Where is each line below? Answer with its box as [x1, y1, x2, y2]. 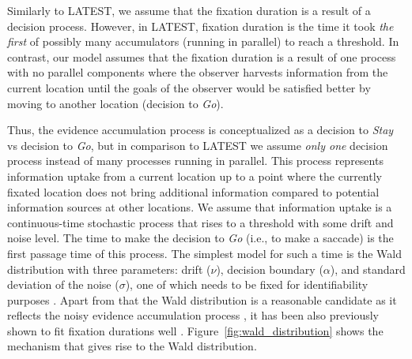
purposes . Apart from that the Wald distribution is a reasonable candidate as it [7, 291, 397, 308]
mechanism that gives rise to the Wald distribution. [7, 338, 257, 354]
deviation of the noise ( [7, 276, 119, 293]
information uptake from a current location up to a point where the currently [7, 167, 382, 184]
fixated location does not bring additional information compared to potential [7, 183, 380, 200]
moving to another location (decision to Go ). [7, 95, 224, 111]
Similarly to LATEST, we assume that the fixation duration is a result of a [7, 2, 371, 18]
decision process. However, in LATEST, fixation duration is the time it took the [7, 17, 394, 34]
